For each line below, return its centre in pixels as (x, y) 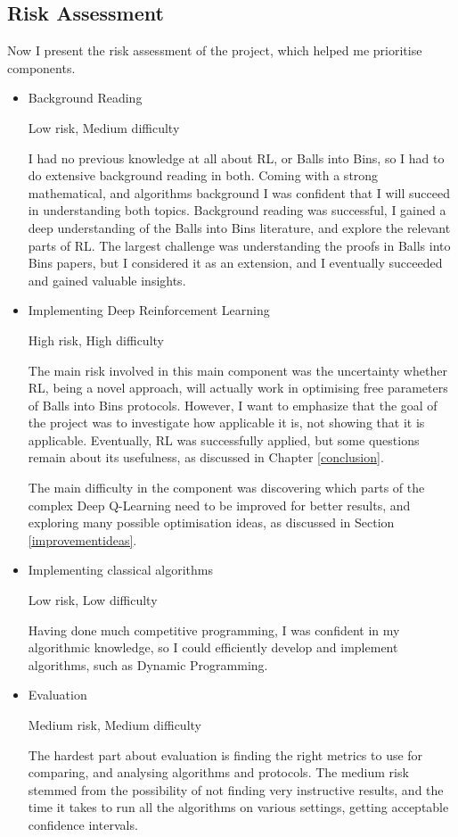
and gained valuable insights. (107, 280)
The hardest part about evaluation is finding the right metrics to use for (225, 754)
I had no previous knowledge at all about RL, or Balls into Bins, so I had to (236, 157)
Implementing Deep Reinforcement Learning (149, 310)
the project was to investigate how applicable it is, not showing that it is (226, 423)
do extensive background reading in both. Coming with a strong (203, 175)
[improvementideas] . (82, 539)
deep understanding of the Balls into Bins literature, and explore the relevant (239, 227)
